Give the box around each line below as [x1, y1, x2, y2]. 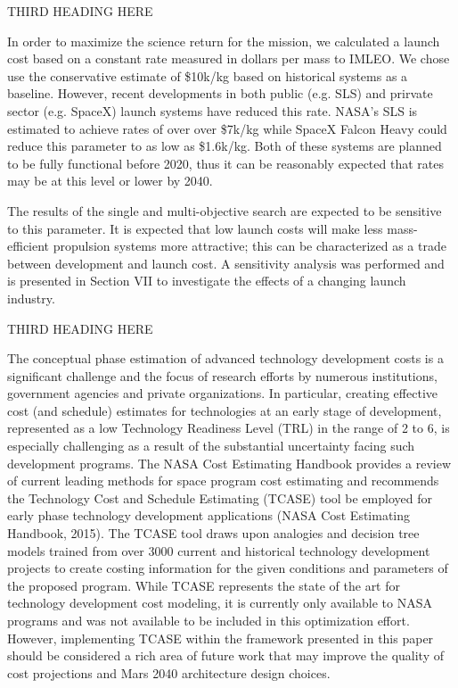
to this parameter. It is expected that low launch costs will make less [7, 219, 383, 237]
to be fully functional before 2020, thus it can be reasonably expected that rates [7, 153, 444, 172]
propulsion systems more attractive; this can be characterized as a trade [53, 236, 446, 255]
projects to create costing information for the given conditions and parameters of [7, 559, 448, 577]
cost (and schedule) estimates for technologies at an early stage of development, [7, 401, 442, 419]
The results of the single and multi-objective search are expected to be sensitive [7, 201, 442, 220]
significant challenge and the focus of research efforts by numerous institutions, [7, 366, 438, 385]
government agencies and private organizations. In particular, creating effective [7, 384, 438, 402]
